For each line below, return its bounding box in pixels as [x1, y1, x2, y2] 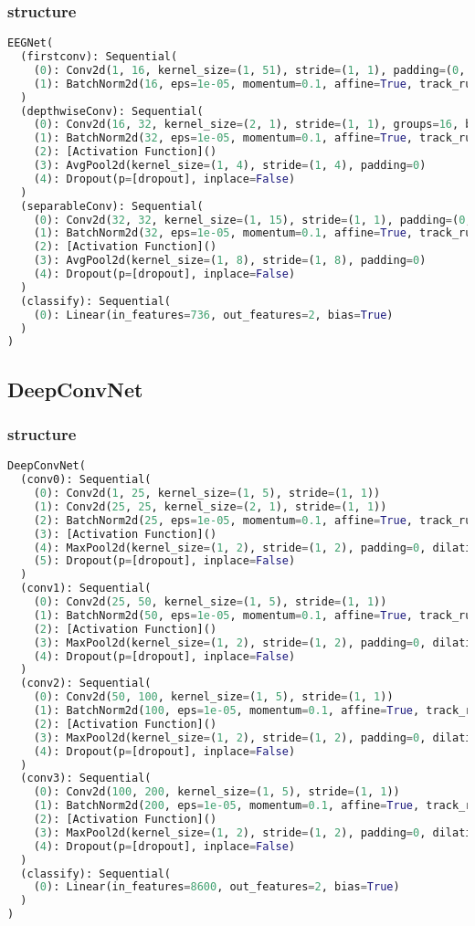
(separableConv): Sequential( [20, 199, 204, 213]
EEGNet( [7, 37, 54, 50]
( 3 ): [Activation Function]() [33, 527, 217, 541]
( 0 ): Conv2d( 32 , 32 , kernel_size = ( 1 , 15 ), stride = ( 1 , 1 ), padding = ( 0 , [33, 213, 472, 226]
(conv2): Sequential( [20, 677, 152, 690]
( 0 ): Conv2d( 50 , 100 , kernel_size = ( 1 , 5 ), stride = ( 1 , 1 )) [33, 690, 394, 704]
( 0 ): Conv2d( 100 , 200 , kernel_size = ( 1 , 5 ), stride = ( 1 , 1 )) [33, 785, 400, 799]
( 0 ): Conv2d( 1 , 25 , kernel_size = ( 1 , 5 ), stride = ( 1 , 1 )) [33, 487, 381, 500]
